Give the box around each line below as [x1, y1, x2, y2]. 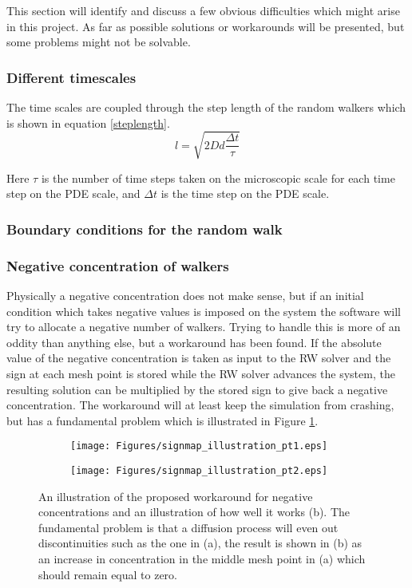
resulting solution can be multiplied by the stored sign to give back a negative [6, 381, 388, 397]
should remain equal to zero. [38, 566, 177, 582]
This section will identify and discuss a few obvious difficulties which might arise [6, 2, 400, 18]
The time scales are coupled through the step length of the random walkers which [6, 99, 406, 115]
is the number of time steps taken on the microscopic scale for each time [41, 169, 395, 186]
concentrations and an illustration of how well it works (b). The [38, 503, 351, 520]
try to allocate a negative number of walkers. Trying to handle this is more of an [6, 318, 401, 335]
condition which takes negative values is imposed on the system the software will [6, 302, 402, 319]
